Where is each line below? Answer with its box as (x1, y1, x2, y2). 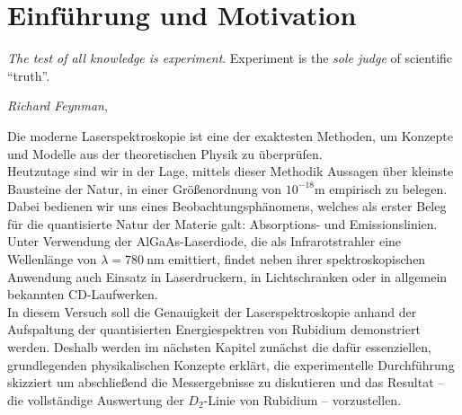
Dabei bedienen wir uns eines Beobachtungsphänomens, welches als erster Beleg (7, 197, 447, 216)
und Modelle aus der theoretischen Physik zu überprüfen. (7, 144, 323, 163)
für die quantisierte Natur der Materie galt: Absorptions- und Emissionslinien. (7, 214, 438, 233)
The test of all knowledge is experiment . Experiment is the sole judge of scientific (7, 49, 453, 67)
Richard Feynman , (7, 96, 108, 115)
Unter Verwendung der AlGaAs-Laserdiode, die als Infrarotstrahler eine (7, 232, 402, 251)
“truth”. (7, 66, 50, 84)
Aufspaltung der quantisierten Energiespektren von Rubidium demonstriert (7, 320, 421, 339)
